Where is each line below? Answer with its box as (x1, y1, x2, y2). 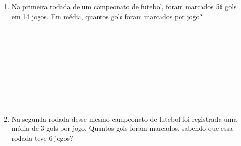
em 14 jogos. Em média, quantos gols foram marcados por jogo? (11, 11, 203, 21)
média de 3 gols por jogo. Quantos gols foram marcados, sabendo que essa (11, 123, 233, 133)
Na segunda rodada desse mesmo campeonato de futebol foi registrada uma (11, 113, 237, 124)
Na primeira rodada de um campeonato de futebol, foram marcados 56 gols (11, 1, 237, 11)
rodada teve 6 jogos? (11, 132, 73, 143)
